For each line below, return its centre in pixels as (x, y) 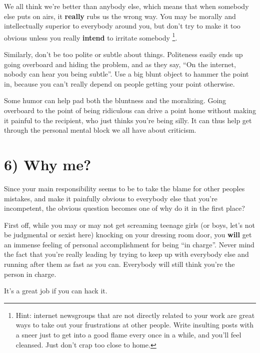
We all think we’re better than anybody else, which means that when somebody (126, 6)
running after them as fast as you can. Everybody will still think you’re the (119, 264)
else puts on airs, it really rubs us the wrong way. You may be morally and (120, 16)
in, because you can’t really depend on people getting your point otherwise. (119, 83)
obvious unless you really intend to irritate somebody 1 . (91, 37)
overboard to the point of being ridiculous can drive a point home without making (130, 110)
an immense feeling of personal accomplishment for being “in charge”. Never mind (129, 244)
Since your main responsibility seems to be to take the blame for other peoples (124, 188)
